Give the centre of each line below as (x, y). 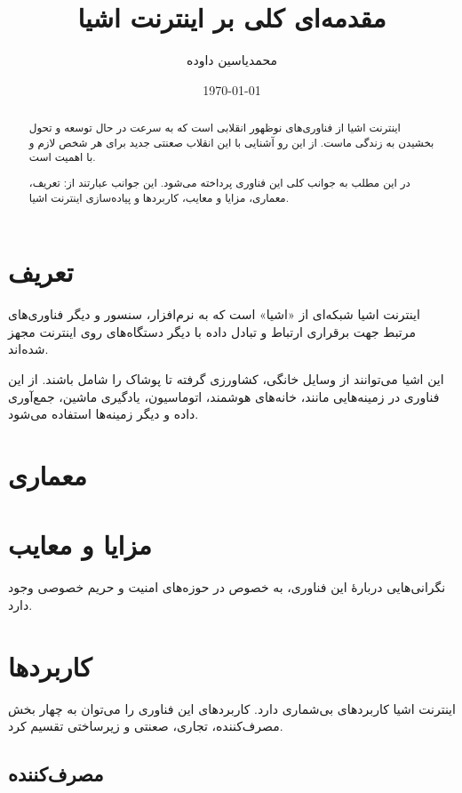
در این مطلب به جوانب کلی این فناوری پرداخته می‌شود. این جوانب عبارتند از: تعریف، (219, 182)
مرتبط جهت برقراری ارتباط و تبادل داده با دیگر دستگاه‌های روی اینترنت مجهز (212, 331)
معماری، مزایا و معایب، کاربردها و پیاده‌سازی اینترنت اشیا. (159, 197)
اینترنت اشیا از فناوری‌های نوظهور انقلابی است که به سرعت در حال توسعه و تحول (215, 128)
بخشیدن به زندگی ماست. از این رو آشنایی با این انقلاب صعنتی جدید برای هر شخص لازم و (231, 142)
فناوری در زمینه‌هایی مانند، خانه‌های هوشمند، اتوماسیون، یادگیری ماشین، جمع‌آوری (224, 396)
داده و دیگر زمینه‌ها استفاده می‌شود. (104, 414)
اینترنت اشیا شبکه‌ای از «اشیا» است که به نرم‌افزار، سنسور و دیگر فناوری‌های (214, 314)
